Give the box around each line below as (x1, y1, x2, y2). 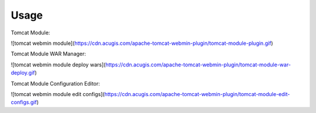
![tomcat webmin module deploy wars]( (11, 61, 106, 68)
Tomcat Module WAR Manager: (11, 50, 86, 58)
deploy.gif (11, 69, 35, 76)
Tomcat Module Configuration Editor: (11, 80, 101, 87)
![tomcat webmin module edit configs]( (11, 90, 105, 97)
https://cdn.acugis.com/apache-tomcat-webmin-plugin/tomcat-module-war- (105, 61, 291, 68)
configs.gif (11, 99, 37, 106)
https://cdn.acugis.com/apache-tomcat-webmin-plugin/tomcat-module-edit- (104, 90, 290, 97)
